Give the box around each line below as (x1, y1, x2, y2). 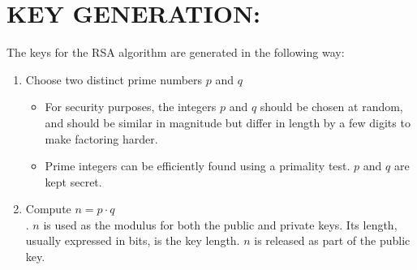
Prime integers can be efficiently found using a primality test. (45, 157, 350, 174)
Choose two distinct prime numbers (25, 71, 203, 88)
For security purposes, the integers (45, 98, 217, 115)
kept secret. (45, 173, 102, 190)
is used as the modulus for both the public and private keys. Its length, (43, 216, 398, 233)
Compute (25, 200, 71, 217)
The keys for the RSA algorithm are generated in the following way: (6, 44, 345, 61)
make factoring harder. (45, 130, 158, 147)
